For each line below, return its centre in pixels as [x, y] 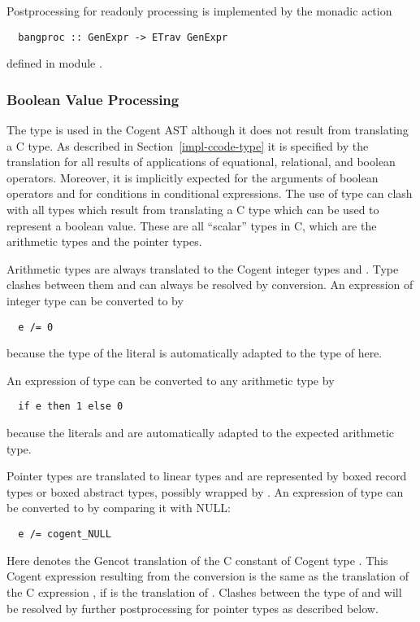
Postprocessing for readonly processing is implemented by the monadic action [199, 11]
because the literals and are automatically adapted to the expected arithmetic [201, 433]
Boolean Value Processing [93, 99]
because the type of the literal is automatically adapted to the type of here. [195, 353]
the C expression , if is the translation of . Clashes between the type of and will [204, 591]
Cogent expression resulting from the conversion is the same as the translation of [208, 576]
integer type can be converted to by [95, 300]
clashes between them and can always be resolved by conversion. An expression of [210, 285]
